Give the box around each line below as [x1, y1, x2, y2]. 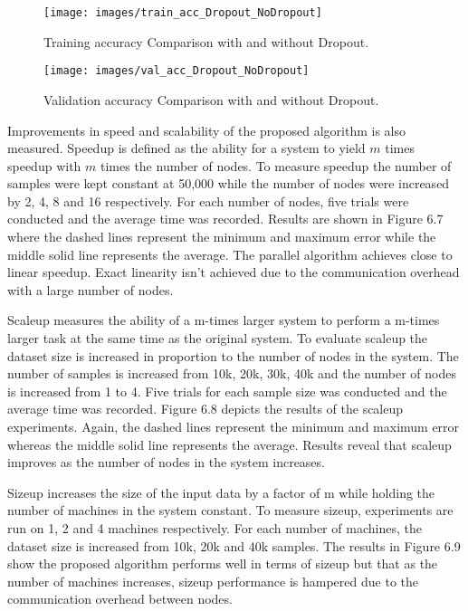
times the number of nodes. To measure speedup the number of [100, 156, 452, 175]
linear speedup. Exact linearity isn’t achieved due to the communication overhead [7, 263, 460, 282]
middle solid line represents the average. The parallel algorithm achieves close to [7, 244, 453, 263]
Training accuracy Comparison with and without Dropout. [43, 32, 369, 51]
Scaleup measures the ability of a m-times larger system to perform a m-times [7, 310, 440, 329]
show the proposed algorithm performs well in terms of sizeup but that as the [7, 554, 438, 573]
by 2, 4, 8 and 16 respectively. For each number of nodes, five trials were [7, 191, 409, 210]
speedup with [7, 156, 81, 175]
